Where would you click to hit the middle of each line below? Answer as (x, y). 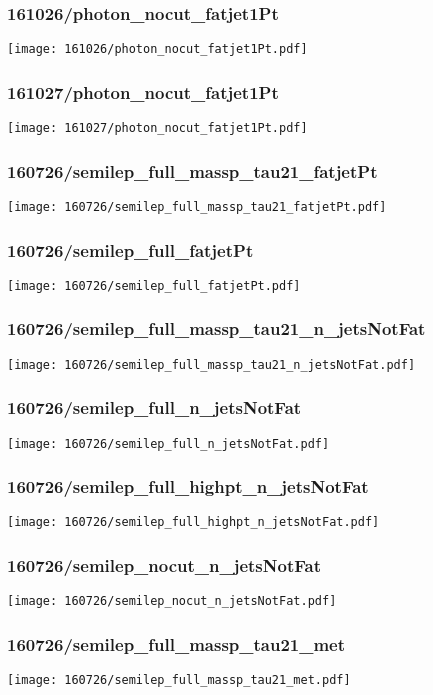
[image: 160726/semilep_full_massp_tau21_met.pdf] (179, 680)
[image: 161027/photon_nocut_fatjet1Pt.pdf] (157, 128)
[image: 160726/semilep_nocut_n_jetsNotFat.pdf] (172, 601)
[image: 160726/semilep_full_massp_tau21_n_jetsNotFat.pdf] (211, 364)
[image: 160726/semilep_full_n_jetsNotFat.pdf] (168, 443)
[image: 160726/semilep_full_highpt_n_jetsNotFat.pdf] (193, 522)
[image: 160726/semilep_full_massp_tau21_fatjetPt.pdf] (197, 206)
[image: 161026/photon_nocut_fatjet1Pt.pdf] (157, 49)
